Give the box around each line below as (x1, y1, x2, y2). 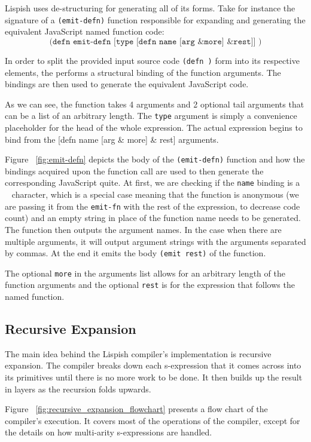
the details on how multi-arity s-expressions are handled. (5, 426, 212, 438)
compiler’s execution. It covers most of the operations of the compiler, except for (5, 414, 300, 426)
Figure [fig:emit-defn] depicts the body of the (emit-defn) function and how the (5, 153, 305, 165)
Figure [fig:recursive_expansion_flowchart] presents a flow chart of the (5, 403, 268, 415)
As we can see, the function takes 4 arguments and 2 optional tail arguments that (5, 97, 304, 110)
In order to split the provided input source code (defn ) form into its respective (5, 54, 300, 66)
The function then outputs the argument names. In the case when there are (5, 223, 282, 235)
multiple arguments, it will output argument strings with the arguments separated (5, 235, 306, 247)
